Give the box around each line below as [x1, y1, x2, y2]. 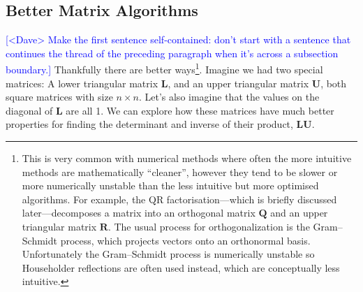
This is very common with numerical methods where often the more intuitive [22, 151, 352, 166]
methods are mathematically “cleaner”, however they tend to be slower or [22, 164, 338, 179]
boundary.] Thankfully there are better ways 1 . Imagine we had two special [6, 60, 323, 77]
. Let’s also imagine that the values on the [138, 89, 320, 104]
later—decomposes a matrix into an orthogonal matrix [22, 205, 255, 220]
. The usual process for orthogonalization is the [108, 219, 310, 233]
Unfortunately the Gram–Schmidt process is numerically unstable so [22, 247, 315, 261]
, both [320, 75, 347, 90]
